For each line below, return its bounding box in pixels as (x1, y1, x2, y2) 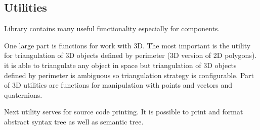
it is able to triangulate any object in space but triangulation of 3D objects (4, 59, 237, 70)
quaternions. (4, 89, 42, 100)
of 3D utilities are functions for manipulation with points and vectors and (4, 80, 233, 90)
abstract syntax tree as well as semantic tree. (4, 116, 144, 126)
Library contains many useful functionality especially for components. (4, 23, 220, 34)
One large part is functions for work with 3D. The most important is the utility (4, 40, 251, 50)
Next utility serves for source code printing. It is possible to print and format (4, 106, 243, 117)
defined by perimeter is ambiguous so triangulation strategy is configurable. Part (4, 70, 254, 80)
